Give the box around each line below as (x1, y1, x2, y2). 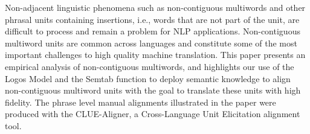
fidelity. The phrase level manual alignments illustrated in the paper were (5, 95, 276, 108)
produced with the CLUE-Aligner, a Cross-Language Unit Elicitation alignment (5, 107, 300, 120)
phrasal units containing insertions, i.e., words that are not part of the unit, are (5, 13, 300, 25)
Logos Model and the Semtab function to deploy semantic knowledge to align (5, 72, 291, 85)
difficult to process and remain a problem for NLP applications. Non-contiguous (5, 25, 300, 37)
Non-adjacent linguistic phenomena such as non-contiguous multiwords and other (5, 1, 306, 13)
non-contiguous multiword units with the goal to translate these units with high (5, 84, 301, 97)
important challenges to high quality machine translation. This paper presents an (5, 48, 306, 61)
